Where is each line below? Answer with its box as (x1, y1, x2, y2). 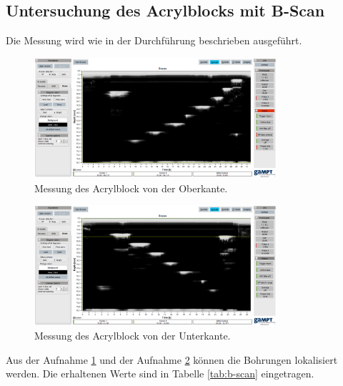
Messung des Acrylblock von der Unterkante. (34, 328, 231, 343)
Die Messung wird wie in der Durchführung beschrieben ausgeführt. (6, 33, 302, 48)
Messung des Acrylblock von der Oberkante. (34, 180, 228, 195)
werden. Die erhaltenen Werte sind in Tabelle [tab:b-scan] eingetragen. (6, 366, 314, 381)
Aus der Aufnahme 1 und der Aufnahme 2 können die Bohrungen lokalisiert (6, 352, 338, 367)
